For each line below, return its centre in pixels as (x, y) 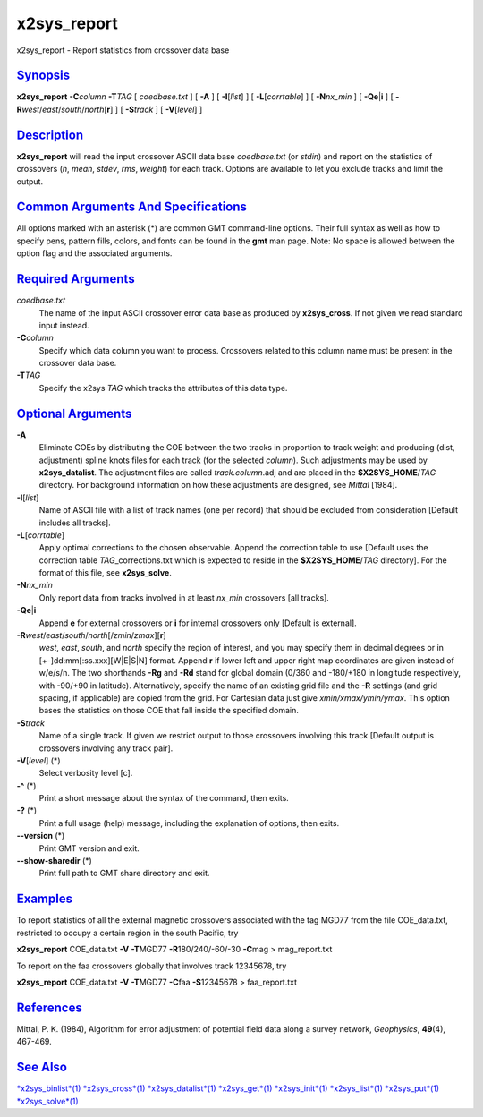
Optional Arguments (74, 413)
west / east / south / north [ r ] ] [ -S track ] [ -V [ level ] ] (112, 109)
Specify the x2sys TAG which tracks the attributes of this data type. (163, 388)
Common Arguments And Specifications (132, 207)
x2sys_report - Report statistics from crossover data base (123, 50)
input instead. (64, 325)
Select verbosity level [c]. (86, 773)
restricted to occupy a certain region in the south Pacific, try (127, 933)
